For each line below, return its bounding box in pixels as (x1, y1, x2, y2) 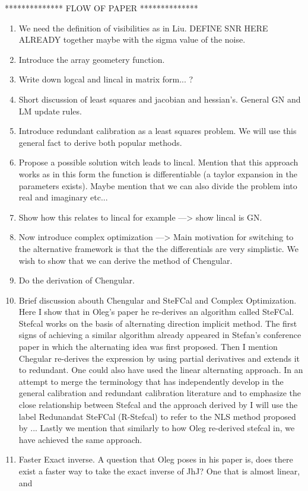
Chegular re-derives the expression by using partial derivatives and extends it (18, 352, 300, 364)
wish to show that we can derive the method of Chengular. (18, 254, 233, 266)
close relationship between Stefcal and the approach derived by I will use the (18, 398, 298, 411)
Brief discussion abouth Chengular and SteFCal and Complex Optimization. (18, 294, 297, 306)
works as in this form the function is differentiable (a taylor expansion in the (18, 167, 297, 180)
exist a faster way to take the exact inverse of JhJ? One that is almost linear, (18, 465, 300, 477)
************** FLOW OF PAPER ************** (5, 2, 198, 14)
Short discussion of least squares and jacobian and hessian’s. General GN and (18, 93, 301, 105)
